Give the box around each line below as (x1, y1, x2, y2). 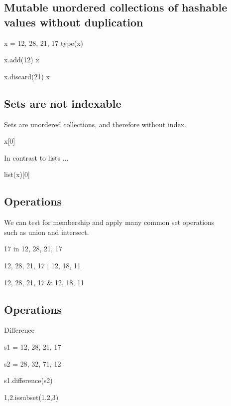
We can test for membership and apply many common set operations (4, 217, 215, 227)
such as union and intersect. (4, 226, 89, 237)
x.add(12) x (4, 54, 39, 65)
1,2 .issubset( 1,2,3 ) (4, 392, 59, 402)
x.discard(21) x (4, 71, 50, 81)
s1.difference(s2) (4, 375, 53, 386)
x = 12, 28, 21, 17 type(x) (4, 37, 84, 48)
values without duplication (4, 14, 143, 29)
